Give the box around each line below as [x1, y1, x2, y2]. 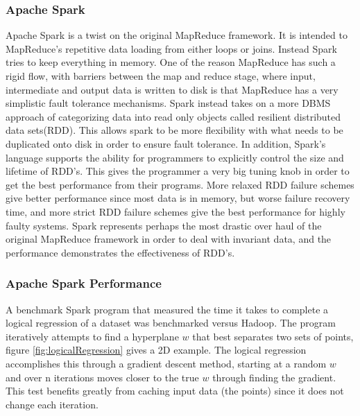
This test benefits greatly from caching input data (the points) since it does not [6, 383, 344, 398]
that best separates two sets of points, [192, 329, 354, 343]
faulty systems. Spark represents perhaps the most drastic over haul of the [6, 218, 322, 232]
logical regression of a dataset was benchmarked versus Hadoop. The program [6, 315, 336, 330]
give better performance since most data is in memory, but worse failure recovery [6, 191, 350, 205]
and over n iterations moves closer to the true [6, 370, 199, 384]
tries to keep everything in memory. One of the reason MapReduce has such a [6, 55, 336, 69]
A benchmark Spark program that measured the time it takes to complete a [6, 302, 329, 316]
